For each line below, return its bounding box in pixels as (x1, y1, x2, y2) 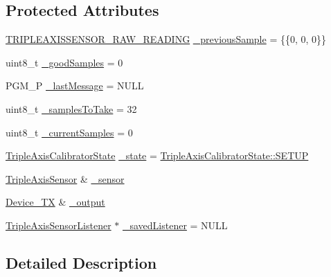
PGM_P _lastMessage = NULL (6, 78, 144, 93)
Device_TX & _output (6, 195, 105, 209)
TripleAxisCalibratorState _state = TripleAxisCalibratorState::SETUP (6, 148, 309, 163)
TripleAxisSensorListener (6, 217, 111, 232)
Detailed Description (6, 251, 157, 273)
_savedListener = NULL (122, 217, 228, 232)
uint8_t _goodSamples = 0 (6, 55, 123, 69)
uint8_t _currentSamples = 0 (6, 125, 133, 139)
